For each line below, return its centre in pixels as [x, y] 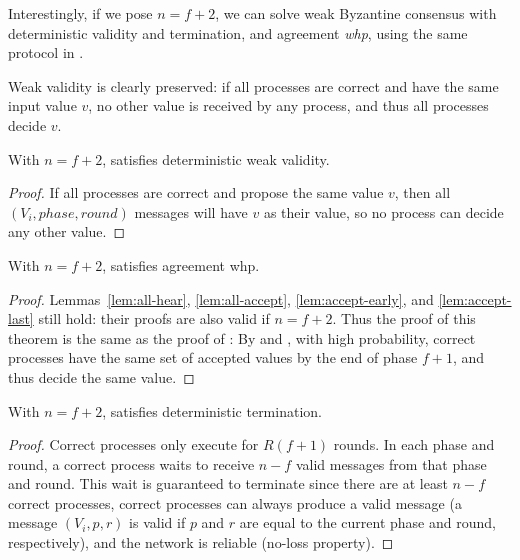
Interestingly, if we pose [80, 13]
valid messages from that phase [391, 463]
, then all [422, 192]
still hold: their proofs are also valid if [154, 318]
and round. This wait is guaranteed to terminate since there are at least [228, 483]
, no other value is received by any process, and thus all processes [288, 105]
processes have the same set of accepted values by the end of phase [213, 357]
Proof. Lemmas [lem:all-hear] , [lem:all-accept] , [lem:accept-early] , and [221, 298]
